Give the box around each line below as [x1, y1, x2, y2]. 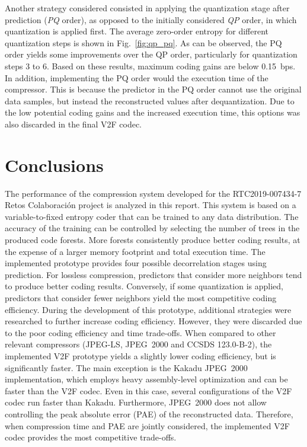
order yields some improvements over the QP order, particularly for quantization [5, 48, 298, 60]
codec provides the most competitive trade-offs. [5, 431, 177, 443]
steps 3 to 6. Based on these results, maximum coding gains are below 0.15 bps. [5, 59, 296, 72]
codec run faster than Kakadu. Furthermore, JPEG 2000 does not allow [5, 396, 267, 408]
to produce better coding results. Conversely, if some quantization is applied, [5, 280, 283, 292]
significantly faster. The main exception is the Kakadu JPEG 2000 [5, 361, 248, 373]
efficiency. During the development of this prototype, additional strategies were [5, 303, 292, 315]
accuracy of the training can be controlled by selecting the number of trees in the [5, 222, 300, 234]
